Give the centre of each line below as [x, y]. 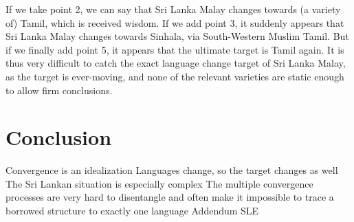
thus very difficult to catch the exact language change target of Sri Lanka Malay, [176, 63]
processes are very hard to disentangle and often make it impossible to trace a [170, 197]
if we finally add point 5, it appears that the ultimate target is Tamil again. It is [175, 49]
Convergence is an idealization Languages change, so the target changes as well [172, 170]
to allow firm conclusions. [59, 90]
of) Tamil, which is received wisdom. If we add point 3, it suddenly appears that [175, 22]
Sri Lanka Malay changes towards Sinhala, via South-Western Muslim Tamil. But [177, 36]
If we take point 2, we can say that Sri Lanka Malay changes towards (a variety [173, 9]
